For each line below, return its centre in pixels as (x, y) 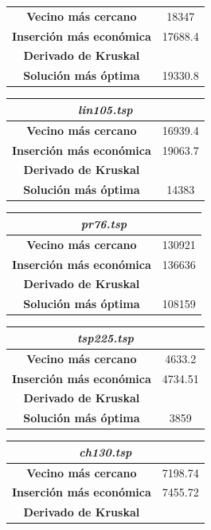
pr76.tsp (104, 223)
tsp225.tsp (105, 337)
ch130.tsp (105, 451)
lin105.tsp (105, 109)
